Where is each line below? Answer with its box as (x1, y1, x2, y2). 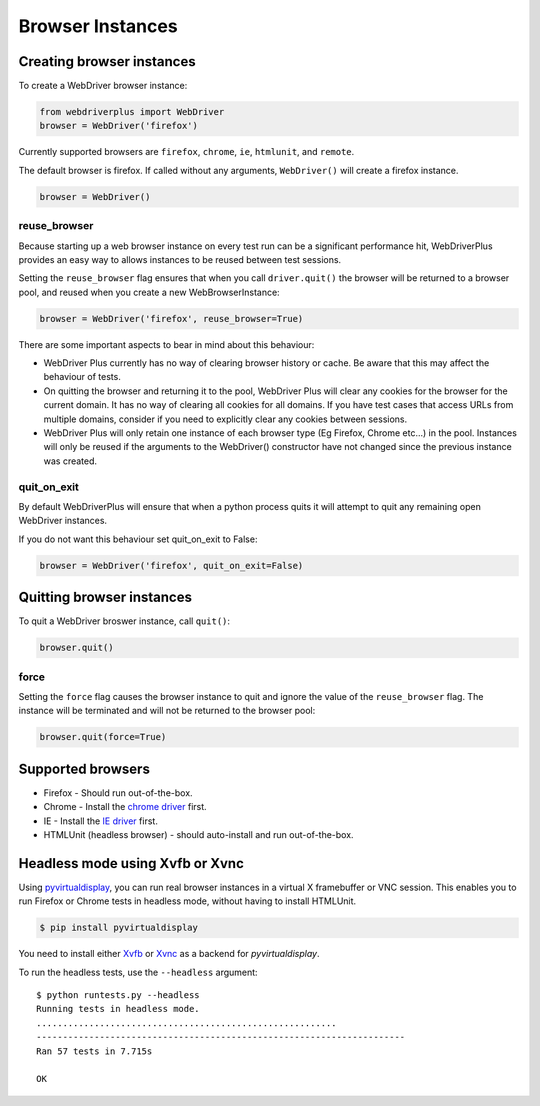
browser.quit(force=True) (39, 731, 167, 743)
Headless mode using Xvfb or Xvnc (18, 855, 245, 872)
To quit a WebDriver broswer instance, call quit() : (18, 615, 230, 627)
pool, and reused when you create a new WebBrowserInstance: (18, 286, 280, 298)
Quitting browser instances (18, 589, 192, 606)
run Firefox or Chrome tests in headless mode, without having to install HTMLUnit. (18, 895, 357, 907)
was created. (43, 455, 98, 467)
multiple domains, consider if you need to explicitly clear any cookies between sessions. (43, 413, 408, 425)
